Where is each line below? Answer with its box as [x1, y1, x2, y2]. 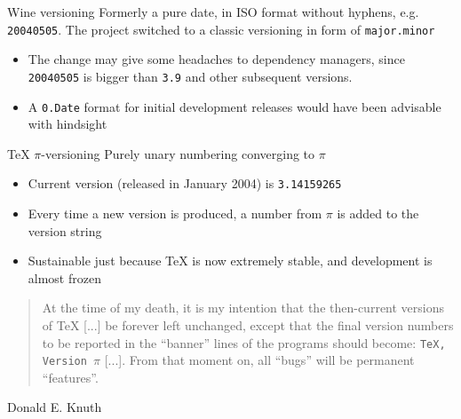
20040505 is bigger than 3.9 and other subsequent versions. [28, 67, 353, 85]
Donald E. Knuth [7, 398, 102, 416]
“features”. [42, 368, 99, 386]
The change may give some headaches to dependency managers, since [28, 50, 405, 68]
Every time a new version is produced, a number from [28, 204, 322, 222]
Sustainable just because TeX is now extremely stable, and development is [28, 251, 433, 270]
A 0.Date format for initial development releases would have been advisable [28, 97, 441, 115]
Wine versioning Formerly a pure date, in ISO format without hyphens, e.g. [7, 3, 419, 20]
